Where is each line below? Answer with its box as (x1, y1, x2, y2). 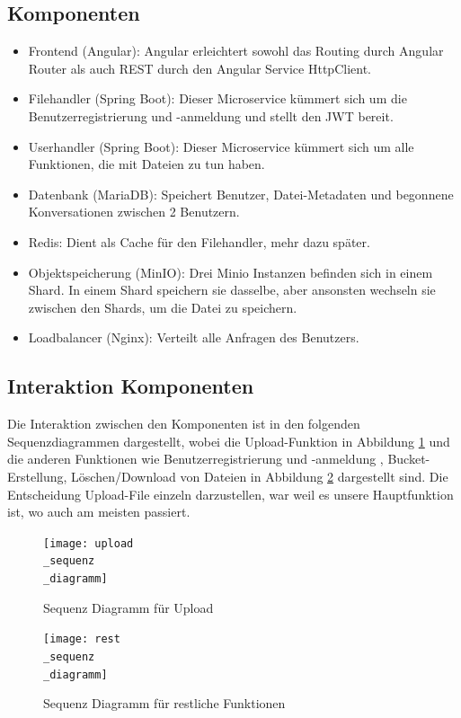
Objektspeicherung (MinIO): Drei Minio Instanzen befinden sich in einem (28, 262, 433, 281)
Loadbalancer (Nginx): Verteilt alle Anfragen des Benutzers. (28, 328, 359, 347)
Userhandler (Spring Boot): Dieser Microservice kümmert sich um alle (28, 137, 414, 155)
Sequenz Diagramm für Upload (43, 598, 214, 616)
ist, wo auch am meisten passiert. (7, 502, 191, 521)
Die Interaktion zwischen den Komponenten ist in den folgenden (7, 414, 360, 433)
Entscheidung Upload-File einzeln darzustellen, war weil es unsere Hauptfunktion (7, 484, 454, 503)
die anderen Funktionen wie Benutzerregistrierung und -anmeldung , (7, 449, 384, 468)
